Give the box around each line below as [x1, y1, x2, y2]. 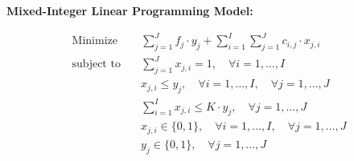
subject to [72, 58, 121, 70]
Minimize [72, 35, 117, 47]
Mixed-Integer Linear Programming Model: [6, 2, 253, 18]
